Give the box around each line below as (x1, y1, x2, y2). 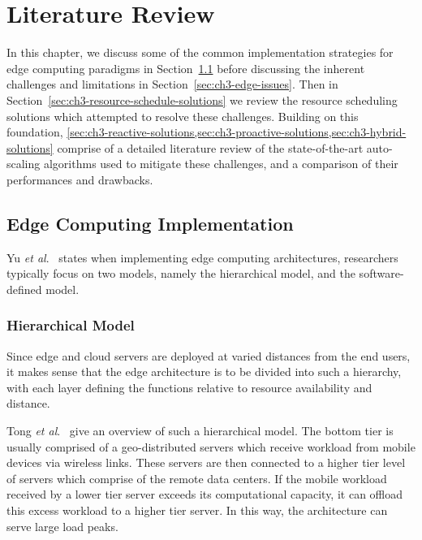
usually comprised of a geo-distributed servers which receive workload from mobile (6, 438, 416, 455)
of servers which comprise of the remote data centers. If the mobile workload (6, 469, 387, 486)
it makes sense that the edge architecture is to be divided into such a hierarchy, (6, 363, 402, 380)
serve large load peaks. (6, 517, 118, 534)
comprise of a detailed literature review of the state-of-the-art (57, 139, 364, 156)
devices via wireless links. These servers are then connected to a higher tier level (6, 454, 406, 471)
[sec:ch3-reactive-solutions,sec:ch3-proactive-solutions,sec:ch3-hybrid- (67, 123, 407, 140)
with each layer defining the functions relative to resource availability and (6, 378, 372, 395)
